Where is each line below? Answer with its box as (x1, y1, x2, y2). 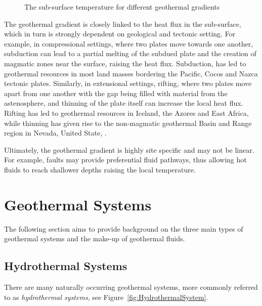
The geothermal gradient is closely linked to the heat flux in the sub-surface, (4, 18, 241, 29)
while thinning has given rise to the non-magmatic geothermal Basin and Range (4, 117, 252, 128)
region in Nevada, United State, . (4, 127, 107, 138)
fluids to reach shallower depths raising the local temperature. (4, 164, 196, 174)
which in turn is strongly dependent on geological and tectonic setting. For (4, 28, 236, 39)
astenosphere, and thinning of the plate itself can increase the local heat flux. (4, 98, 243, 108)
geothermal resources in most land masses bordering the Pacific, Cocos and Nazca (4, 68, 258, 78)
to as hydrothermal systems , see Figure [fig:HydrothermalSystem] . (4, 291, 208, 302)
